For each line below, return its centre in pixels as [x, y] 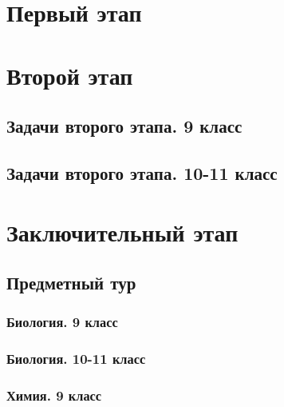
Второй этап [70, 75]
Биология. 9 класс [62, 322]
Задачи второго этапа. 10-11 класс [142, 172]
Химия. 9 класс [54, 395]
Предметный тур [71, 283]
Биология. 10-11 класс [76, 359]
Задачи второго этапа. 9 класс [124, 126]
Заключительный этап [122, 231]
